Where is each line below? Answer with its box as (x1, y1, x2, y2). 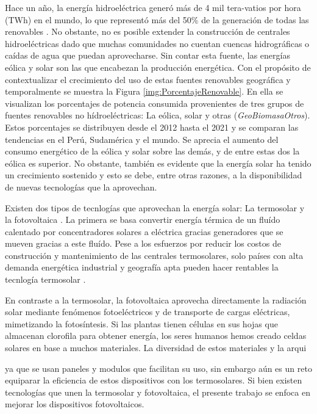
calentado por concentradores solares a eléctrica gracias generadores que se (5, 225, 283, 238)
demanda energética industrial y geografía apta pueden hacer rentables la (5, 261, 279, 274)
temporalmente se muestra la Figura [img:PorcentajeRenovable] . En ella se (5, 85, 283, 98)
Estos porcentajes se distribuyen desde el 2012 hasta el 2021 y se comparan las (5, 120, 299, 133)
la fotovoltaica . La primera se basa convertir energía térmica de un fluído (5, 213, 280, 226)
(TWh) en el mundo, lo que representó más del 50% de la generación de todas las (5, 13, 309, 26)
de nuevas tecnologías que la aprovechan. (5, 180, 157, 193)
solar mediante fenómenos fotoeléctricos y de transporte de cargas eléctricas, (5, 305, 290, 318)
